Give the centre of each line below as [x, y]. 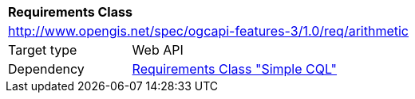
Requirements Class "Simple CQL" [235, 69]
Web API [158, 50]
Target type [43, 50]
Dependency [46, 69]
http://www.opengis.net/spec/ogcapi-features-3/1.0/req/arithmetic [208, 31]
